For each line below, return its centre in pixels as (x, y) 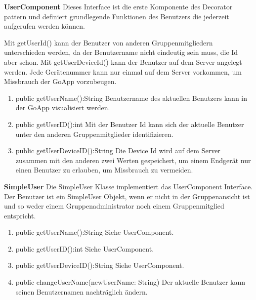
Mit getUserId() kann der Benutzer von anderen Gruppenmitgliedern (108, 42)
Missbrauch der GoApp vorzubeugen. (60, 81)
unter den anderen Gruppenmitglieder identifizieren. (94, 134)
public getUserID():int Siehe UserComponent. (85, 248)
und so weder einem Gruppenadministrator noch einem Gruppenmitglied (114, 206)
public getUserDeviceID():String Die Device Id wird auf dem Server (118, 150)
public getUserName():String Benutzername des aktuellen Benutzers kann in (131, 98)
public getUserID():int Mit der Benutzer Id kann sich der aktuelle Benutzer (130, 124)
